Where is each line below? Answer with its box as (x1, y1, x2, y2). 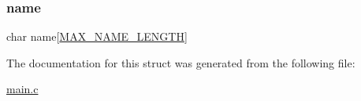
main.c (6, 81, 39, 97)
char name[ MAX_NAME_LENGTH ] (6, 28, 188, 45)
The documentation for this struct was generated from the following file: (6, 54, 355, 70)
